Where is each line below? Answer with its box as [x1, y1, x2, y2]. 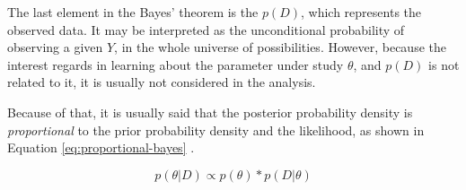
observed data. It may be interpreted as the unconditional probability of [7, 20, 405, 39]
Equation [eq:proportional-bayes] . [7, 138, 195, 157]
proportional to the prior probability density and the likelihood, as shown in [7, 120, 425, 139]
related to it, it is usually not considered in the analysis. [7, 73, 316, 91]
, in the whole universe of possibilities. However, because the [114, 38, 446, 56]
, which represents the [301, 3, 422, 21]
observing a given [7, 38, 103, 56]
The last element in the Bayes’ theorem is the [7, 3, 259, 21]
